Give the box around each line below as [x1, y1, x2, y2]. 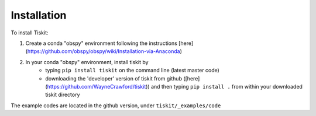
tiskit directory [45, 91, 80, 99]
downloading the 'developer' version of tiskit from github [45, 75, 183, 82]
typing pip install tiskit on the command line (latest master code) [45, 67, 219, 74]
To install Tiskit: [11, 29, 49, 36]
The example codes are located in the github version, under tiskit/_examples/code [11, 102, 221, 109]
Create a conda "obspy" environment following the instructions [25, 40, 178, 47]
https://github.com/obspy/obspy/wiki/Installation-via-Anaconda [27, 48, 181, 55]
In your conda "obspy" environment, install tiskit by [25, 58, 149, 65]
